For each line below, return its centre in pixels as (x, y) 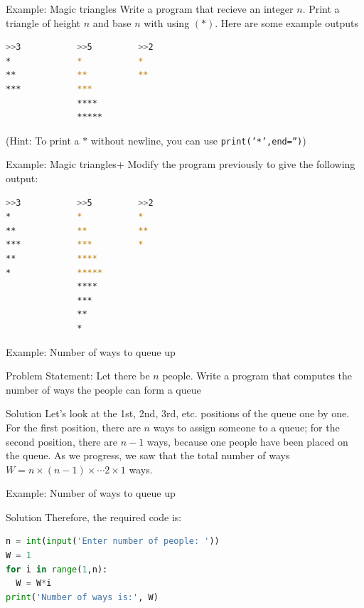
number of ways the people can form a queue (103, 389)
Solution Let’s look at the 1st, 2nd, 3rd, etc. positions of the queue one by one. (178, 413)
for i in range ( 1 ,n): (57, 569)
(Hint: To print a (43, 140)
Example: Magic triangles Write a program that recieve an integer (150, 9)
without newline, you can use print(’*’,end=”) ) (198, 140)
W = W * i (34, 583)
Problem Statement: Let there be (78, 376)
